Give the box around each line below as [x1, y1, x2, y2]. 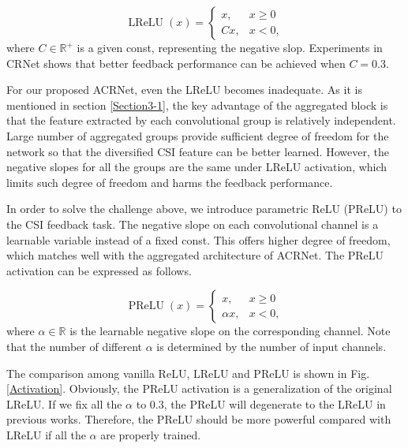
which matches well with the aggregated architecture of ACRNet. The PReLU [6, 247, 384, 263]
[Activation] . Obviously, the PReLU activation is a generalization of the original [6, 380, 392, 397]
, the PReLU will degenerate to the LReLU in [163, 395, 386, 412]
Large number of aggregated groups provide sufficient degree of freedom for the [6, 127, 389, 144]
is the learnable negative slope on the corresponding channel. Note [69, 323, 391, 339]
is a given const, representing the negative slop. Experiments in [77, 39, 383, 55]
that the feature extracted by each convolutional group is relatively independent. [6, 112, 396, 129]
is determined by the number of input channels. [156, 338, 387, 354]
